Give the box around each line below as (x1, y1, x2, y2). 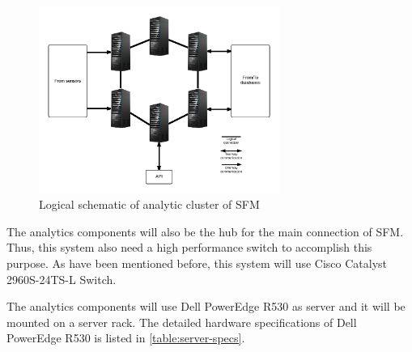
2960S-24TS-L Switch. (6, 270, 117, 287)
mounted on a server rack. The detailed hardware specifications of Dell (6, 313, 357, 330)
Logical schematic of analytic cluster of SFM (39, 196, 260, 213)
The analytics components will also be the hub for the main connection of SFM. (6, 223, 404, 240)
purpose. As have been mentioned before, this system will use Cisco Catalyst (6, 254, 388, 271)
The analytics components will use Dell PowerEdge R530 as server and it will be (6, 298, 406, 315)
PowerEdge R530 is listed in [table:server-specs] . (6, 329, 245, 346)
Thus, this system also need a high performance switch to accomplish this (6, 239, 372, 256)
